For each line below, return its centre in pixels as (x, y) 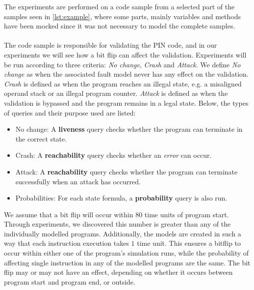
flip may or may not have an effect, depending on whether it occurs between (118, 272)
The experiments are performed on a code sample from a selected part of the (119, 6)
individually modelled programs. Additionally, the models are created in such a (123, 233)
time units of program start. (187, 214)
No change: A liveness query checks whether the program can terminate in (129, 129)
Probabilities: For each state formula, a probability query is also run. (121, 198)
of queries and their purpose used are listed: (70, 112)
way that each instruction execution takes (66, 243)
